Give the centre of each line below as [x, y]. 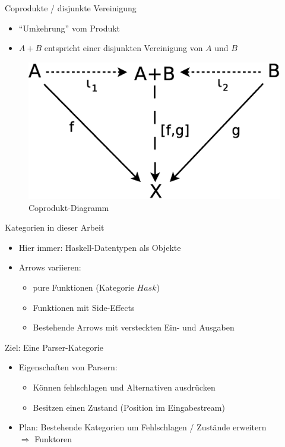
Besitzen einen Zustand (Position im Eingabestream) [129, 407]
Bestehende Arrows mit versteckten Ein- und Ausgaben [134, 327]
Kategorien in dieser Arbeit [55, 227]
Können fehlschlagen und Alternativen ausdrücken [124, 387]
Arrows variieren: [50, 267]
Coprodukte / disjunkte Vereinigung [71, 8]
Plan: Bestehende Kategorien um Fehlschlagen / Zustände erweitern [142, 427]
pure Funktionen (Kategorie [83, 287]
